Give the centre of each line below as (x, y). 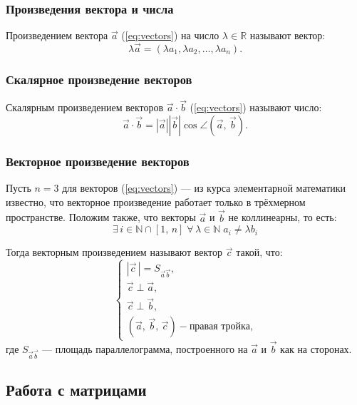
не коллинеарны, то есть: (283, 217)
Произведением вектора (57, 35)
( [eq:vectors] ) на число (170, 35)
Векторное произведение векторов (98, 161)
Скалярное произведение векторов (99, 79)
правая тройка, (221, 327)
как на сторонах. (316, 348)
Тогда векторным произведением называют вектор (114, 252)
